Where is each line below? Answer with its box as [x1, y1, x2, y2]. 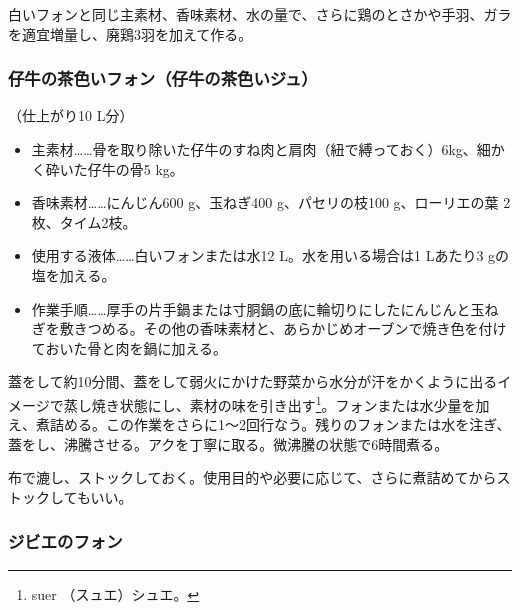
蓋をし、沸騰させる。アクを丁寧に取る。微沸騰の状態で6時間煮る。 [8, 433, 449, 454]
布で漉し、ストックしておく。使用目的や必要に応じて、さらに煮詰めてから [8, 467, 497, 488]
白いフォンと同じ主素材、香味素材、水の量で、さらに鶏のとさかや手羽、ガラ [8, 4, 512, 24]
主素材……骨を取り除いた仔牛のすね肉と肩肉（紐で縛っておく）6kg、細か [31, 139, 505, 159]
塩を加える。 [31, 264, 116, 285]
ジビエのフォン [8, 529, 123, 554]
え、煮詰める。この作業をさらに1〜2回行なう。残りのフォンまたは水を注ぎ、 [8, 414, 511, 435]
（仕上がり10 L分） [8, 105, 134, 126]
